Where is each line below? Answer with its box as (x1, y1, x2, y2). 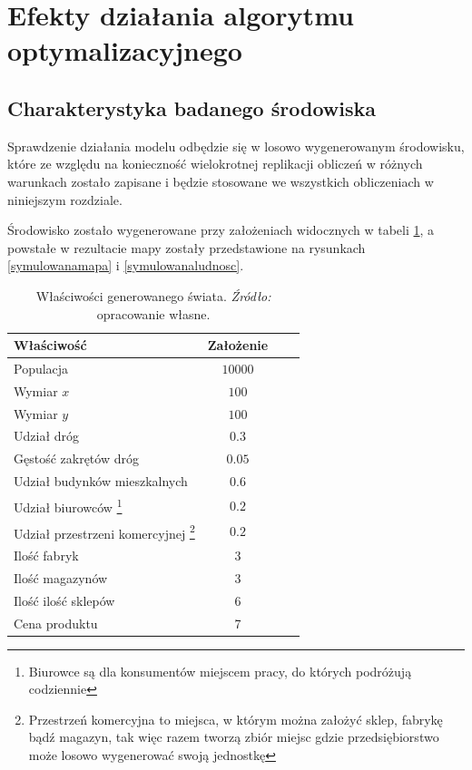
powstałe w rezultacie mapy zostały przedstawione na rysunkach (7, 238, 366, 257)
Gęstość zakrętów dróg (14, 449, 139, 468)
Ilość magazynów (14, 568, 108, 587)
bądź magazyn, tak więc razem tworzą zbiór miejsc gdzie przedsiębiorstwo (28, 727, 439, 746)
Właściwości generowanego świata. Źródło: (35, 286, 271, 305)
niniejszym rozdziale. (7, 190, 123, 209)
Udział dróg (14, 426, 80, 445)
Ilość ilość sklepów (14, 590, 115, 609)
